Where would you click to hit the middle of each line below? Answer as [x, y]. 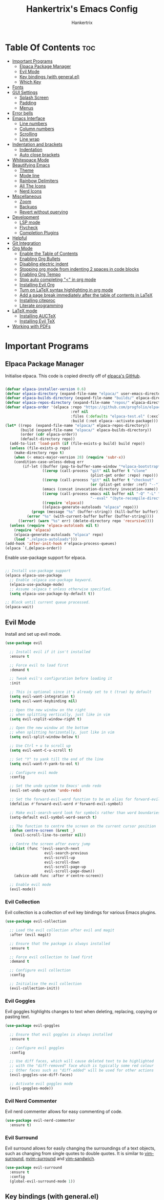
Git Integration [27, 243]
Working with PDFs [31, 326]
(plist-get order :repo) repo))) [124, 476]
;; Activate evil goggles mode [41, 1084]
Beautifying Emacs [31, 165]
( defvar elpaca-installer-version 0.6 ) [46, 389]
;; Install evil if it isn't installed [50, 652]
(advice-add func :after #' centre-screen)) [59, 876]
